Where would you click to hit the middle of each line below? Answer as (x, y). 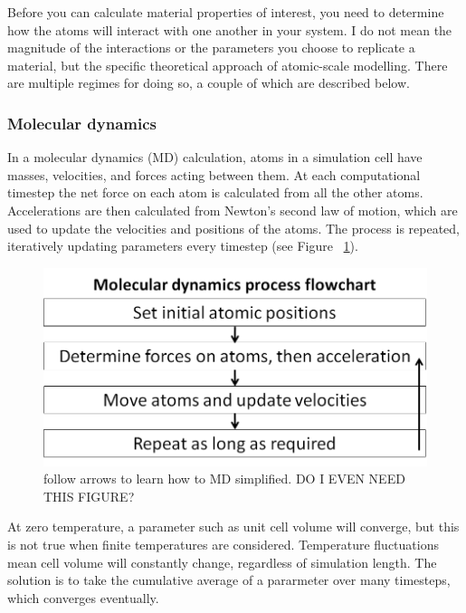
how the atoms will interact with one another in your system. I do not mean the (230, 29)
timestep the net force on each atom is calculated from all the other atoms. (215, 192)
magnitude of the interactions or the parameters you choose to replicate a (211, 48)
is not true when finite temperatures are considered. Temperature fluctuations (223, 544)
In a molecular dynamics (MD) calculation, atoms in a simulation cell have (215, 157)
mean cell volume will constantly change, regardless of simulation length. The (222, 562)
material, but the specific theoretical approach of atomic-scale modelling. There (228, 65)
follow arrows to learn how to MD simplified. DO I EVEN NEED (224, 479)
